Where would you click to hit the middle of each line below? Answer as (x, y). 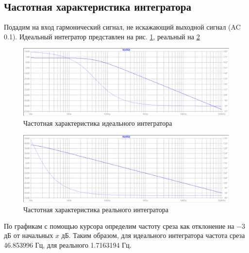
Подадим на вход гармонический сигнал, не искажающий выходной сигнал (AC (122, 27)
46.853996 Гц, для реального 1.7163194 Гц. (68, 245)
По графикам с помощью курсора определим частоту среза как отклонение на (119, 226)
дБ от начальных (29, 235)
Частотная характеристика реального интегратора (96, 210)
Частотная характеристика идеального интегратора (98, 123)
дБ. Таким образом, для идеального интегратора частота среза (153, 235)
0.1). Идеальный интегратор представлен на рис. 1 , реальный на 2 (102, 36)
